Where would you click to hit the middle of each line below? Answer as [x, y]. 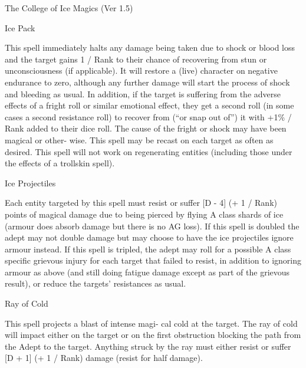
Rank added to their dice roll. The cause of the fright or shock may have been [146, 128]
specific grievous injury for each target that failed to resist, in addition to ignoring [153, 260]
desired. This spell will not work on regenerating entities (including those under [149, 151]
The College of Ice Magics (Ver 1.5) [69, 8]
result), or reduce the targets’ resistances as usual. [96, 283]
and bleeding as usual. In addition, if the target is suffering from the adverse [143, 93]
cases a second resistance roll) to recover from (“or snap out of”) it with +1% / [148, 116]
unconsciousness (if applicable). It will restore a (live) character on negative [141, 70]
